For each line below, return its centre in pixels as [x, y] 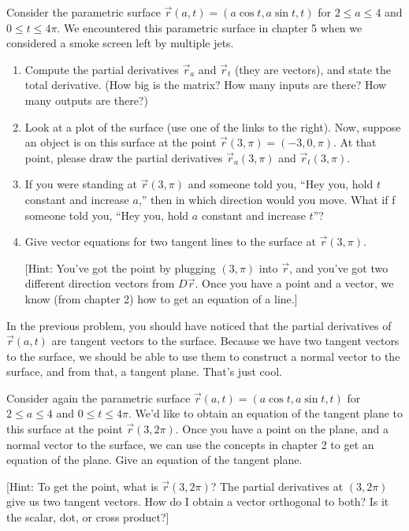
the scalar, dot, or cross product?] [88, 517]
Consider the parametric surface [84, 12]
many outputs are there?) [86, 100]
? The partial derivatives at [277, 486]
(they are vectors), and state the [313, 69]
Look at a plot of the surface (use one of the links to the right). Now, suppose [213, 126]
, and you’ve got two [338, 267]
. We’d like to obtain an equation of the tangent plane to [266, 413]
